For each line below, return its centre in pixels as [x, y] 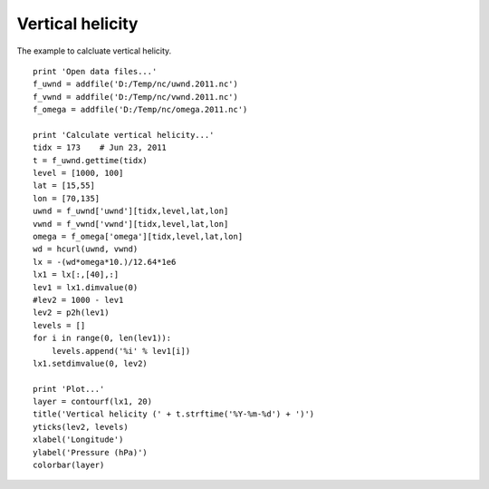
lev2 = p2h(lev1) [71, 313]
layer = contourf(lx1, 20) [93, 402]
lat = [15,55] [64, 186]
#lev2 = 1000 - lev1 [78, 300]
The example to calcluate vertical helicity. [94, 51]
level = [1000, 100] [78, 173]
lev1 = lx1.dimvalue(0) [86, 287]
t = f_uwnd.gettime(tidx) [91, 160]
